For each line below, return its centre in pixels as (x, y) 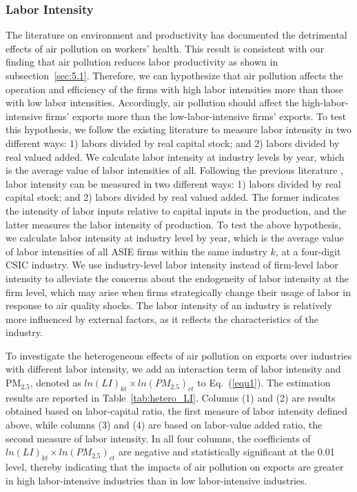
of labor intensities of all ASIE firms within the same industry (136, 251)
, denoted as (55, 383)
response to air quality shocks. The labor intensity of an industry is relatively (169, 305)
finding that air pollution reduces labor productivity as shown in (142, 62)
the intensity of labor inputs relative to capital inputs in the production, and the (176, 210)
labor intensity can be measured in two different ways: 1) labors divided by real (173, 183)
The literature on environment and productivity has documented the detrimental (176, 35)
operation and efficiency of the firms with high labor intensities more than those (175, 89)
